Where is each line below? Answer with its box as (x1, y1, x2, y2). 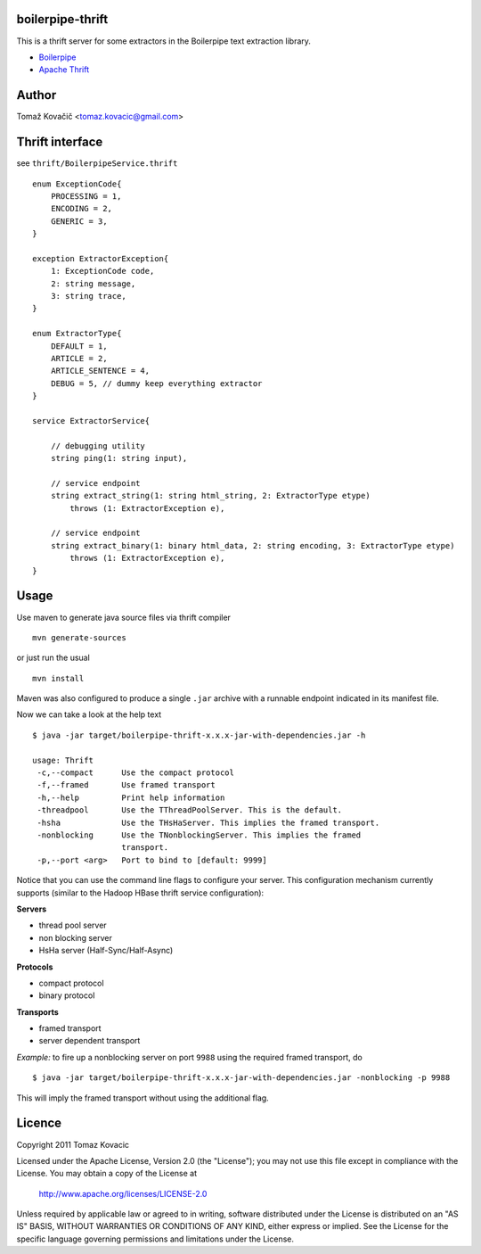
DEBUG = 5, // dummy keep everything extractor (50, 378, 263, 388)
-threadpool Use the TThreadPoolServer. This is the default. (37, 805, 343, 815)
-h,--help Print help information (37, 792, 225, 803)
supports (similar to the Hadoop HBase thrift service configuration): (16, 887, 265, 898)
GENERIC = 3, (50, 216, 108, 227)
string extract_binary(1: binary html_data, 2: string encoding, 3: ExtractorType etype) (50, 540, 455, 550)
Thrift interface (16, 135, 103, 150)
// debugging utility (50, 441, 146, 450)
